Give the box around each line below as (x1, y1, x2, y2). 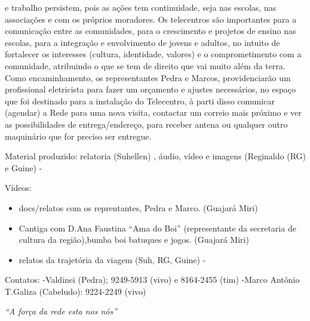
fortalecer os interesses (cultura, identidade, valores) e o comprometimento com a (5, 48, 302, 60)
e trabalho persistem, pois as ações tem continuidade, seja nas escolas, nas (5, 1, 277, 13)
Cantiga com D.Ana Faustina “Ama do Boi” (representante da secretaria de (19, 221, 296, 234)
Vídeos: (5, 181, 32, 194)
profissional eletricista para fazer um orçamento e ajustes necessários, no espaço (5, 83, 296, 95)
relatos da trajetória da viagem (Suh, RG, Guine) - (19, 253, 206, 266)
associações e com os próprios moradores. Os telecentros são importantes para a (5, 13, 297, 25)
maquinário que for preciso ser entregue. (5, 129, 152, 142)
